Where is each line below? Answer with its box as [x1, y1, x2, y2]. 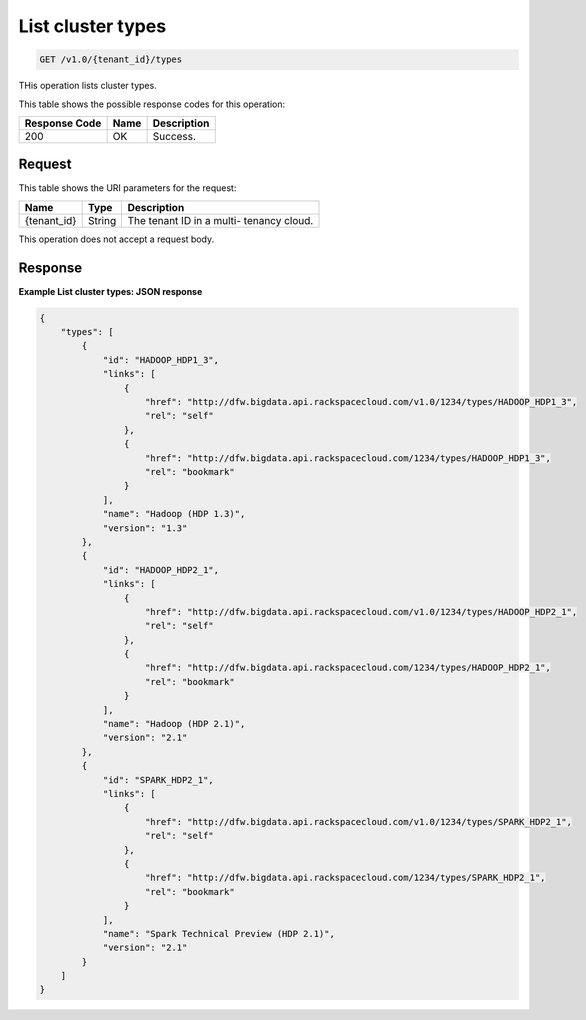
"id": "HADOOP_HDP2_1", [102, 564, 220, 575]
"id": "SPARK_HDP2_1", [102, 774, 214, 785]
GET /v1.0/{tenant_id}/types [39, 54, 183, 65]
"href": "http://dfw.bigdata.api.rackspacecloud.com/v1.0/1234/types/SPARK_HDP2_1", [145, 816, 572, 827]
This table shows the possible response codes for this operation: [18, 98, 286, 110]
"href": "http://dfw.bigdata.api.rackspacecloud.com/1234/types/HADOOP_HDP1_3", [145, 452, 552, 464]
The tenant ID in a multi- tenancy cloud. [127, 213, 314, 227]
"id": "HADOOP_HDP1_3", [102, 354, 220, 365]
